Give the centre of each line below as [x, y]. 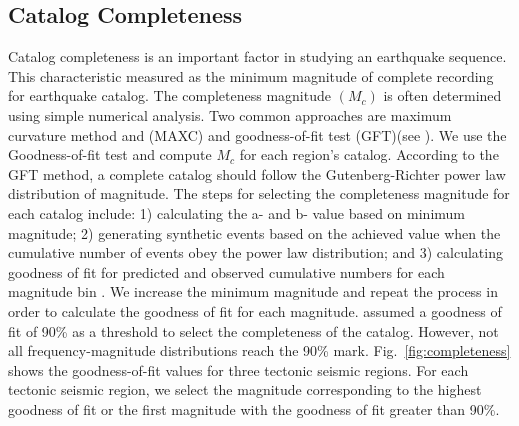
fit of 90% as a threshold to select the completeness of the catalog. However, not [253, 330]
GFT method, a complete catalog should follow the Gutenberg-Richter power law [257, 173]
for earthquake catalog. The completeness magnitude [169, 95]
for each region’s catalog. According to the [369, 154]
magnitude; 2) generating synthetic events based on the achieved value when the [254, 232]
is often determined [442, 95]
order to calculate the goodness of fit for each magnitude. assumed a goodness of [255, 310]
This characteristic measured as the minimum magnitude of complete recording [251, 75]
